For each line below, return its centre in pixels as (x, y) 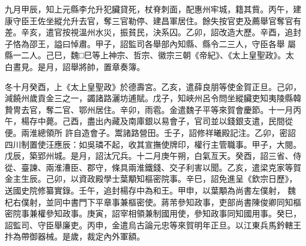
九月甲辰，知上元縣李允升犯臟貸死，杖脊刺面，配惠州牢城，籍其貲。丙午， (149, 9)
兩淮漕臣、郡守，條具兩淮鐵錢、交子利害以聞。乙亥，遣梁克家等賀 (173, 167)
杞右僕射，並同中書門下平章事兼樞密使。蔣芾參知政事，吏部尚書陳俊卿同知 (149, 202)
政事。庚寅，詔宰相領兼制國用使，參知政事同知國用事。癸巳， (182, 213)
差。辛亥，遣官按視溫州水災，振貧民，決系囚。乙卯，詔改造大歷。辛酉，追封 (153, 32)
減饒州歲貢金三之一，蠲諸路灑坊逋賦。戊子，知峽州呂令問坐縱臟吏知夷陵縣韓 (153, 98)
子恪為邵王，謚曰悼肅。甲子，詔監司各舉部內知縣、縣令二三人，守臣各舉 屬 (150, 43)
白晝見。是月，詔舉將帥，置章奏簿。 (75, 66)
